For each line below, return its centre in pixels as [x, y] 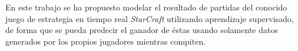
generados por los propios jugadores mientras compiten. [106, 41]
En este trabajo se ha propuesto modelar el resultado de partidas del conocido [146, 7]
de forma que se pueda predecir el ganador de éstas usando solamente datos [142, 30]
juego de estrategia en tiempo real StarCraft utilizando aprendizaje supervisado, [150, 18]
